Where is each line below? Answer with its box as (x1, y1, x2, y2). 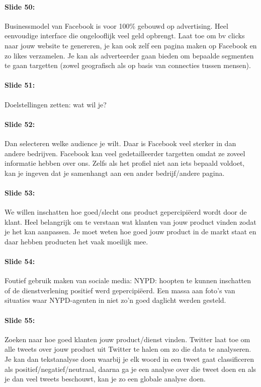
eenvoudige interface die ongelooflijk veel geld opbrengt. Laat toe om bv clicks (5, 30, 245, 41)
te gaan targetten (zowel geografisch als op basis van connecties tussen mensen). (5, 60, 251, 71)
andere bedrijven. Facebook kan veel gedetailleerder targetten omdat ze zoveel (5, 148, 245, 158)
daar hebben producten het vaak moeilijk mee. (5, 236, 148, 246)
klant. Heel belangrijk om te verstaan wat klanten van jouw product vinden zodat (5, 216, 256, 227)
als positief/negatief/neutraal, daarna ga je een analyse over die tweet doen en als (5, 363, 256, 374)
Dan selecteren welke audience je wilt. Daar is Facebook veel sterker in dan (5, 138, 236, 148)
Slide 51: (5, 80, 35, 90)
